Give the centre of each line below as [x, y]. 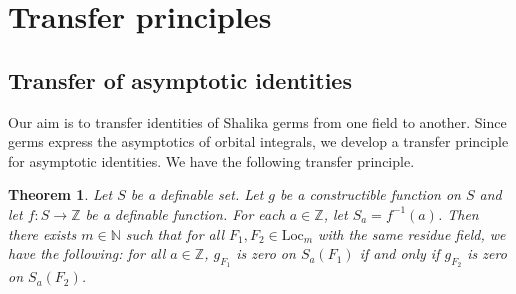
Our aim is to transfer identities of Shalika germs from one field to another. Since [257, 121]
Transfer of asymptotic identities [180, 79]
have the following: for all [87, 253]
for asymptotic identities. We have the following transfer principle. [211, 160]
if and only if [399, 253]
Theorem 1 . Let [60, 194]
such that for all [174, 233]
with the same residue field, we [412, 233]
